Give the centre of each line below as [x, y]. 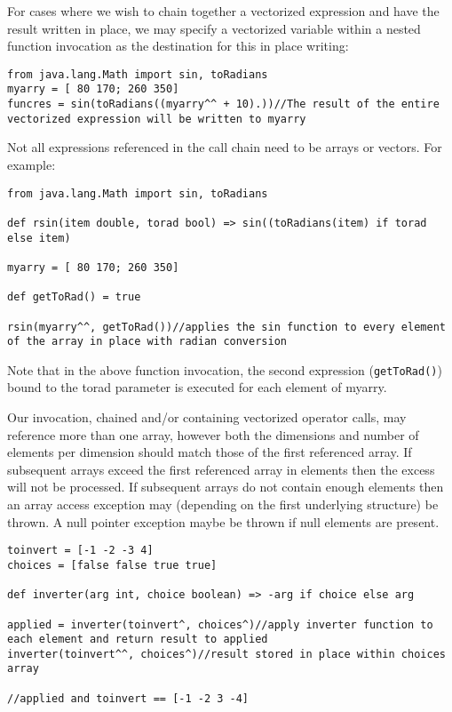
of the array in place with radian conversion [147, 342]
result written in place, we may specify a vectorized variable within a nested [214, 28]
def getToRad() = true [74, 297]
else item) [39, 238]
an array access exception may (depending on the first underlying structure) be [223, 504]
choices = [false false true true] [112, 565]
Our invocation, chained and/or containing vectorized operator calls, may [207, 417]
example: [32, 164]
